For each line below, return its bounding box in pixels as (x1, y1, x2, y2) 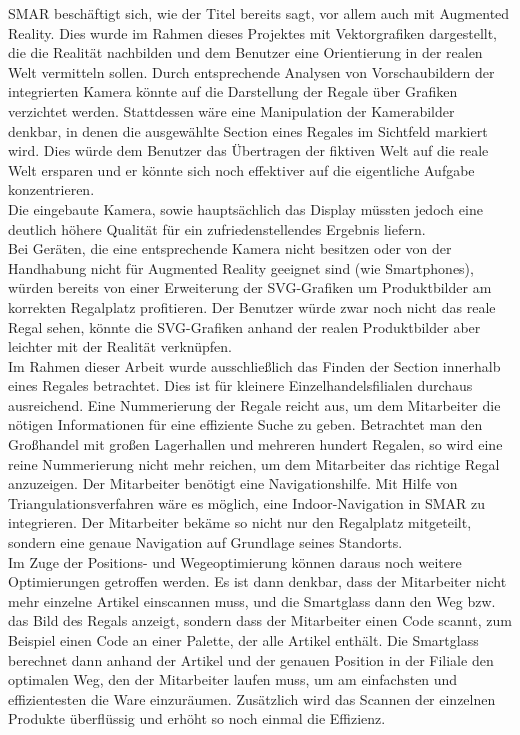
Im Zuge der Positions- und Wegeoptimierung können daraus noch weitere (8, 551, 462, 572)
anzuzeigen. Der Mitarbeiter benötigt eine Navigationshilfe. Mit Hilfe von (8, 473, 458, 494)
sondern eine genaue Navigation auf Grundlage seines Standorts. (8, 532, 403, 553)
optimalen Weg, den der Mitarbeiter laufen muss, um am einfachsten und (8, 669, 458, 690)
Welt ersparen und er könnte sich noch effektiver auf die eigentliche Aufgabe (8, 159, 475, 180)
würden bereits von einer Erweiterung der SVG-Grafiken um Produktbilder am (8, 277, 492, 298)
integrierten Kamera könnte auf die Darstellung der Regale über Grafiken (8, 81, 458, 102)
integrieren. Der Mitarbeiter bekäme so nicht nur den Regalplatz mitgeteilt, (8, 512, 472, 533)
